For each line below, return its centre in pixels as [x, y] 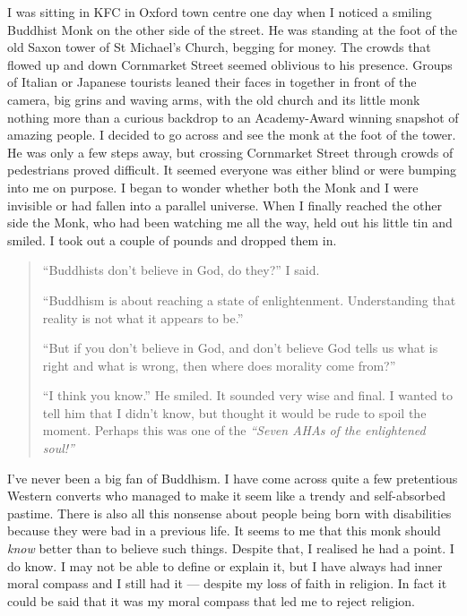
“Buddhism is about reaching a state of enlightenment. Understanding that [249, 299]
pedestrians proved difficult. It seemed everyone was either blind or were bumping [232, 170]
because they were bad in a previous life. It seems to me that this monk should [224, 530]
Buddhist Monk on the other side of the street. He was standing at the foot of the [232, 29]
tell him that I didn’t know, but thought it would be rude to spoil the [234, 412]
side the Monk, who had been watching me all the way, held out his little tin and [230, 222]
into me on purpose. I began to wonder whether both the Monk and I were [213, 187]
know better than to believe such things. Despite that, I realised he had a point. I [231, 548]
